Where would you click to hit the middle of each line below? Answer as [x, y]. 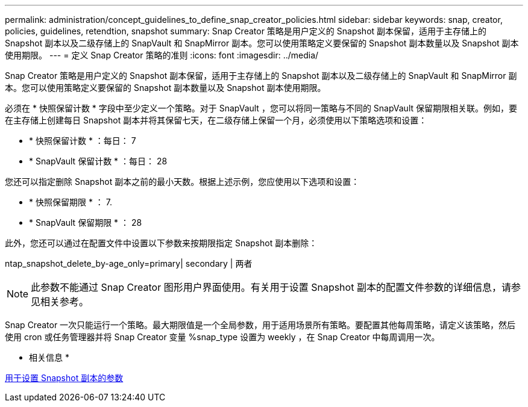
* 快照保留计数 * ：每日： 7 [83, 141]
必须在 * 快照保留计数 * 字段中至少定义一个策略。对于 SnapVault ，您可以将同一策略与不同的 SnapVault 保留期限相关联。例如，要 [261, 108]
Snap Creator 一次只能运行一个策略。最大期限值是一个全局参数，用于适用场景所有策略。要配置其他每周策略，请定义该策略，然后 [260, 325]
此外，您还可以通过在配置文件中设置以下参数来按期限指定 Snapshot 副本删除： [161, 243]
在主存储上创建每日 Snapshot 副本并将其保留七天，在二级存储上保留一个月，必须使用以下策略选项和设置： [216, 120]
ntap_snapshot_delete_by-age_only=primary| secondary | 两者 [129, 263]
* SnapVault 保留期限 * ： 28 [86, 222]
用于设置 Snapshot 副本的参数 [64, 378]
